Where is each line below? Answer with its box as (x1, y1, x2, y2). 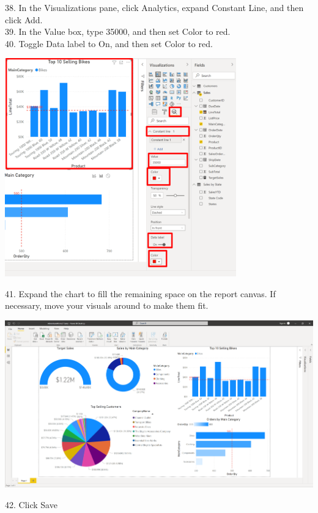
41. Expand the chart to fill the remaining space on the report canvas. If (5, 287, 276, 300)
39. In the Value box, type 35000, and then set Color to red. (5, 25, 231, 38)
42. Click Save (5, 498, 57, 511)
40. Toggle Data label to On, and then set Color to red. (5, 37, 213, 50)
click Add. (5, 13, 43, 26)
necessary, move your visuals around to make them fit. (5, 299, 209, 312)
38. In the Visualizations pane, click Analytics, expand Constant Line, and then (5, 1, 304, 13)
